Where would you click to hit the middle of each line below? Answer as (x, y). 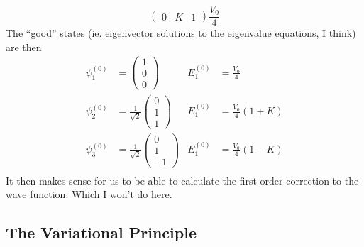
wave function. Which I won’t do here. (89, 194)
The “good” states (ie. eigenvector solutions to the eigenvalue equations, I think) (181, 33)
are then (24, 46)
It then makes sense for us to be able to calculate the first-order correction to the (182, 180)
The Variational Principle (101, 232)
